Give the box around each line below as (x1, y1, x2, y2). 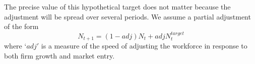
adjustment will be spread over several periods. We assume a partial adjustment (4, 11, 251, 21)
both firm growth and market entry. (4, 50, 115, 60)
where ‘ (4, 40, 27, 51)
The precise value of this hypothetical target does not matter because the (4, 1, 231, 11)
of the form (4, 21, 39, 31)
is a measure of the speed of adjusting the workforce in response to (41, 40, 247, 51)
